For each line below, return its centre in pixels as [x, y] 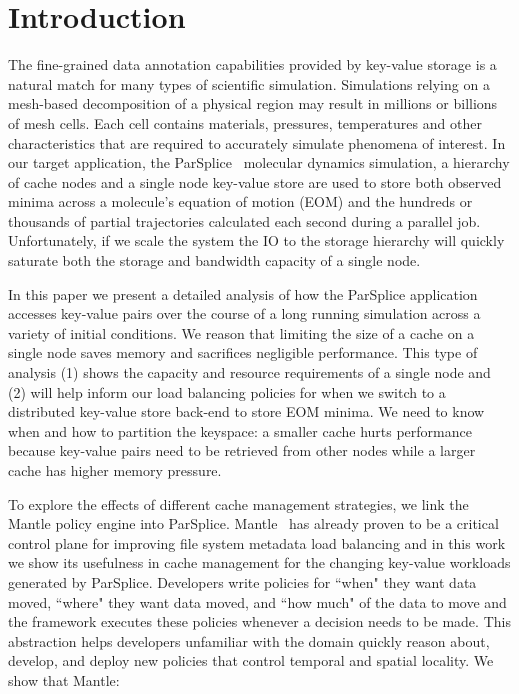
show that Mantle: [64, 679]
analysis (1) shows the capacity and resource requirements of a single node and [249, 372]
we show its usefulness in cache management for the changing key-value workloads [259, 562]
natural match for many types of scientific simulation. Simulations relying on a [249, 83]
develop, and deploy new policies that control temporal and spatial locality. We [251, 660]
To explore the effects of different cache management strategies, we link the [238, 503]
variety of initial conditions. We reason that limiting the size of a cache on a [241, 332]
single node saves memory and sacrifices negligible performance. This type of [243, 352]
